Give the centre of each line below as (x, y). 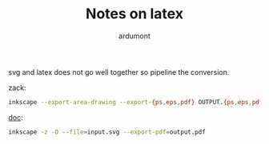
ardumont (134, 36)
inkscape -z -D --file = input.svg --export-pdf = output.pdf (107, 132)
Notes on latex (134, 14)
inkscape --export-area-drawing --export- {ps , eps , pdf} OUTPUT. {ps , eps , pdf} (137, 102)
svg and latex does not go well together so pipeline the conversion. (119, 72)
